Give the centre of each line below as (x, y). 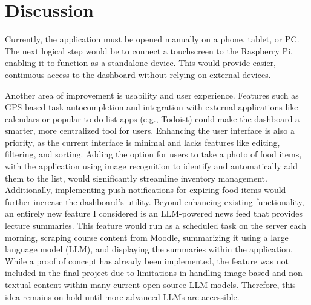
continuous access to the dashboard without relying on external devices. (138, 74)
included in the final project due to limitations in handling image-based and (146, 273)
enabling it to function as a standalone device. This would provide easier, (141, 63)
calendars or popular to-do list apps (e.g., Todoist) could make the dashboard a (152, 118)
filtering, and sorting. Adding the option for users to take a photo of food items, (153, 154)
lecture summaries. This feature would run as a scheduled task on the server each (156, 225)
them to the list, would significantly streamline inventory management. (136, 178)
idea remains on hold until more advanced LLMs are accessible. (122, 296)
